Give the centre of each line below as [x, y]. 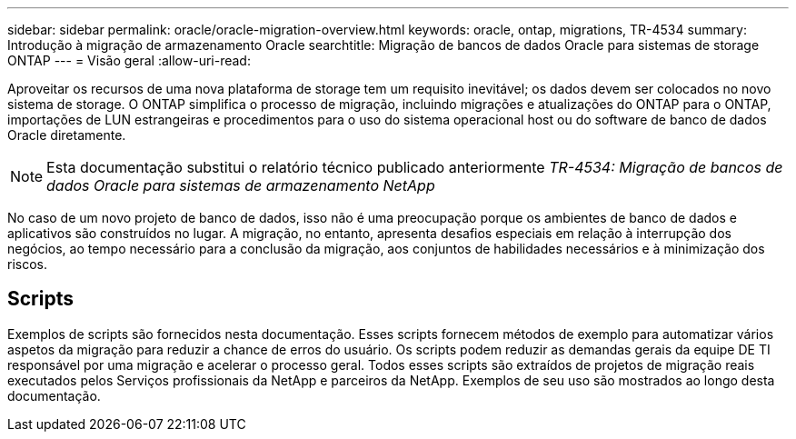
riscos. [28, 264]
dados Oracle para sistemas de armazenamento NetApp [241, 185]
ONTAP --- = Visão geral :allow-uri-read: [129, 60]
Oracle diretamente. [67, 135]
